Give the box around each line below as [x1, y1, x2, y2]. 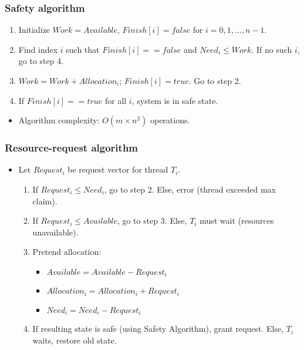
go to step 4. [18, 55, 64, 67]
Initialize [18, 23, 50, 36]
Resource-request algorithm [5, 140, 139, 155]
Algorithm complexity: [18, 114, 100, 126]
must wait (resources [200, 214, 274, 227]
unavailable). [32, 226, 79, 238]
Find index [18, 43, 58, 55]
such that [66, 43, 100, 55]
